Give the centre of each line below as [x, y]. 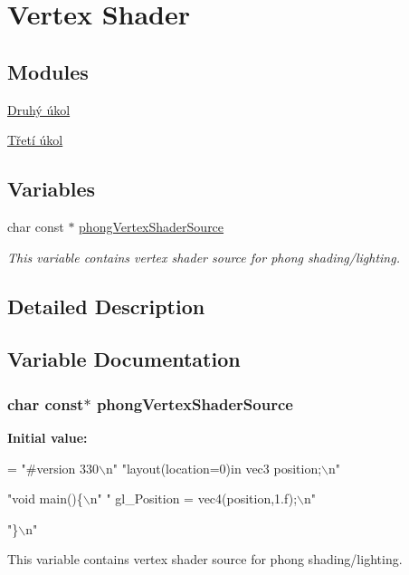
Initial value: [48, 437]
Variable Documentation [124, 359]
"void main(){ [45, 498]
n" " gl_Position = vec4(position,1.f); [194, 498]
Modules [48, 71]
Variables [52, 189]
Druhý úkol [39, 109]
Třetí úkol [35, 140]
